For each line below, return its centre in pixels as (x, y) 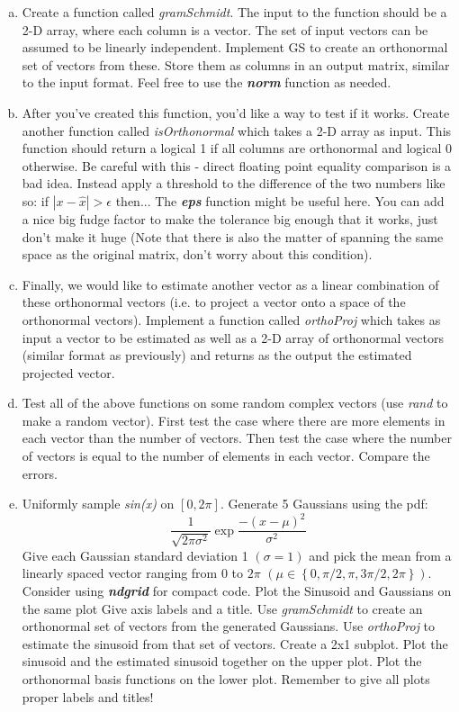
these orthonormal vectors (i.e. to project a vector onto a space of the (214, 302)
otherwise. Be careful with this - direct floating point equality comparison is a (237, 165)
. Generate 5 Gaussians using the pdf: (324, 504)
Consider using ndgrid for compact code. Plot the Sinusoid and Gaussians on (237, 590)
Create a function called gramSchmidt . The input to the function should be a (234, 12)
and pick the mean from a (380, 555)
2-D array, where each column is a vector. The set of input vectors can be (225, 29)
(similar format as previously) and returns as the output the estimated (217, 355)
